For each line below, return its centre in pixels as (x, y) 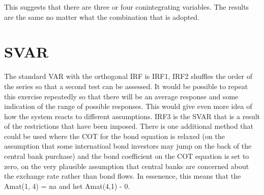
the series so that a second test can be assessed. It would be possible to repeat (126, 86)
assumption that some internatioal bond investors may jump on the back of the (128, 146)
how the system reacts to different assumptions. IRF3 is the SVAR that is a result (132, 116)
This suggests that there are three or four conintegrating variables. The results (127, 7)
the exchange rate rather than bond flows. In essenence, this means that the (123, 176)
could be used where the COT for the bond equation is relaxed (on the (114, 136)
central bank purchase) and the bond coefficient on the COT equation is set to (127, 156)
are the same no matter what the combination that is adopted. (102, 17)
